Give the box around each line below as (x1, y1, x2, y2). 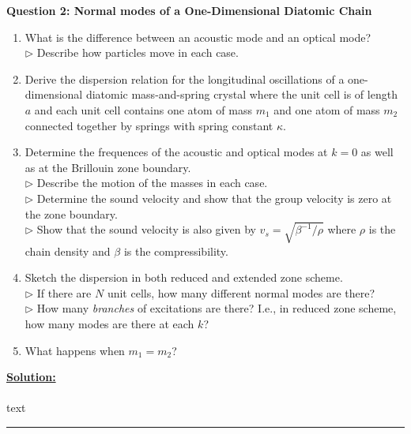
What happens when (25, 342, 125, 358)
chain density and (25, 242, 111, 259)
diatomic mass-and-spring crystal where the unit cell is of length (85, 86, 398, 103)
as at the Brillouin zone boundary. (25, 159, 191, 175)
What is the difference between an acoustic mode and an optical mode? (25, 28, 371, 45)
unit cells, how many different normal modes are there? (107, 284, 375, 301)
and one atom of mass (273, 101, 380, 118)
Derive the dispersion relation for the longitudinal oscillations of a (25, 70, 345, 87)
